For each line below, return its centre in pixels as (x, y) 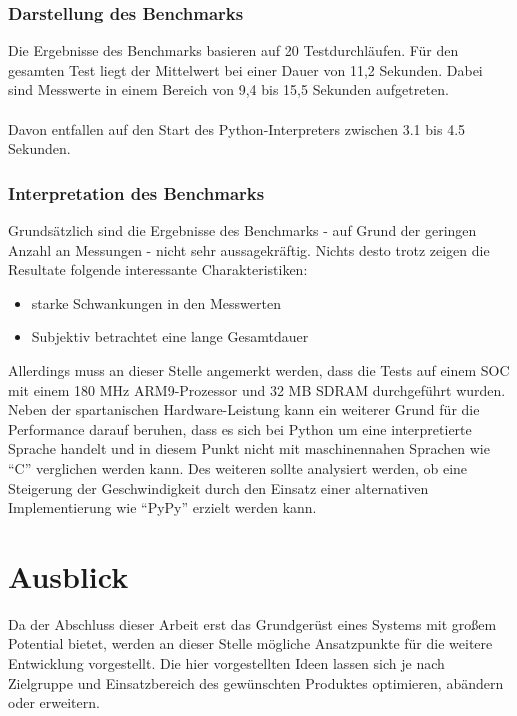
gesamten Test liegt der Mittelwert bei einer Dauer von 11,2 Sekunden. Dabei (245, 69)
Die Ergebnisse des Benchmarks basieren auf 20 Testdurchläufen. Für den (233, 50)
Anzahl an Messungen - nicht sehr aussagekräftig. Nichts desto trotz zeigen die (249, 249)
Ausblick (68, 575)
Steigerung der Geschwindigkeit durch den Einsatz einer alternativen (218, 487)
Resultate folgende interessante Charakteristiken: (158, 269)
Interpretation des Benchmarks (136, 192)
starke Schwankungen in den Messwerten (156, 302)
